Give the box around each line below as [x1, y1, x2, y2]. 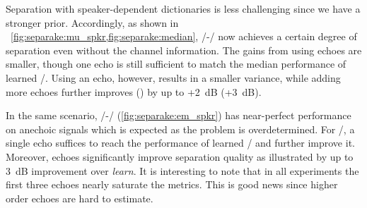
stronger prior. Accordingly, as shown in [6, 15, 179, 30]
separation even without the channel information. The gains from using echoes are [6, 42, 362, 57]
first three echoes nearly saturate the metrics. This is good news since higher [6, 177, 338, 192]
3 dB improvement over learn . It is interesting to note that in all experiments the [6, 163, 359, 178]
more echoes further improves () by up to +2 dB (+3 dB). [6, 84, 262, 99]
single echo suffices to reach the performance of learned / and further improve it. [6, 135, 355, 150]
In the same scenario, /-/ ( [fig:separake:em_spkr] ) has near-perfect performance [6, 108, 351, 123]
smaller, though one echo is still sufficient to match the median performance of [6, 56, 346, 71]
